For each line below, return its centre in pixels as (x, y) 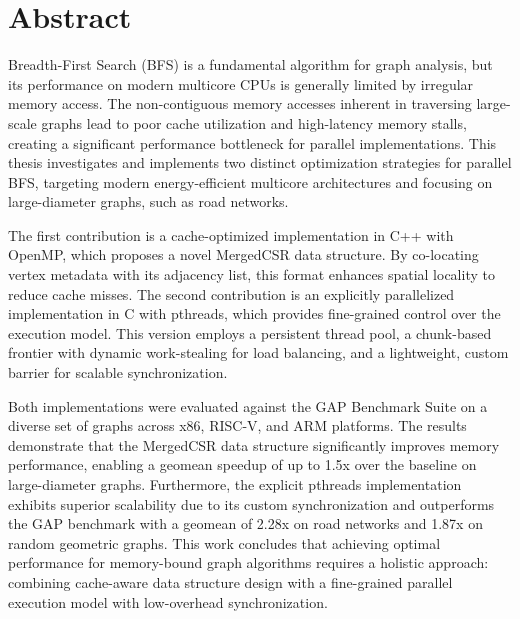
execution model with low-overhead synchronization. (168, 601)
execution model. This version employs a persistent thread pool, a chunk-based (250, 332)
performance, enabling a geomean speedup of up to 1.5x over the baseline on (242, 464)
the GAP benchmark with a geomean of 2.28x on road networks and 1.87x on (245, 523)
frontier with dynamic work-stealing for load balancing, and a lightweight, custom (258, 352)
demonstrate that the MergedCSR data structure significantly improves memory (254, 444)
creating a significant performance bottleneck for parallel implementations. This (252, 142)
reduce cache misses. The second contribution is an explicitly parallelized (231, 293)
